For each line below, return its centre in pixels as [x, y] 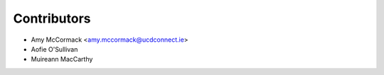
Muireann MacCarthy [62, 59]
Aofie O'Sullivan [54, 49]
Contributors [52, 18]
